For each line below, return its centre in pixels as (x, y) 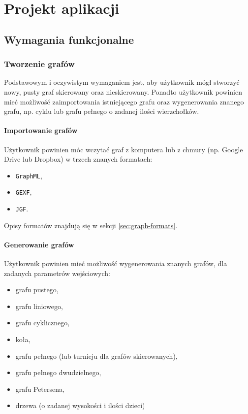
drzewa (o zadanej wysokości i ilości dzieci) (80, 405)
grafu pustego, (37, 290)
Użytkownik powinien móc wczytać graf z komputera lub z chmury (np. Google (124, 149)
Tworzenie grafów (39, 64)
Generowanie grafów (39, 244)
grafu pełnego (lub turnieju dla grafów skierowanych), (96, 356)
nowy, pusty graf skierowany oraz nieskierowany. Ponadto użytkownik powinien (123, 91)
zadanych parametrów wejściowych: (57, 273)
